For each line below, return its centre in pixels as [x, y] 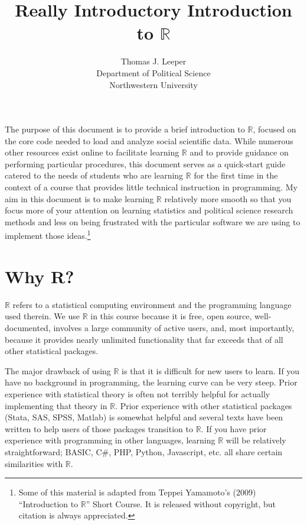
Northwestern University [153, 84]
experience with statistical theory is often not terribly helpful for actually [138, 393]
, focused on [275, 129]
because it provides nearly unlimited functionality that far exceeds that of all [144, 339]
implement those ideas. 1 [48, 235]
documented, [28, 328]
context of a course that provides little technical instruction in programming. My [151, 187]
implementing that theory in [56, 405]
